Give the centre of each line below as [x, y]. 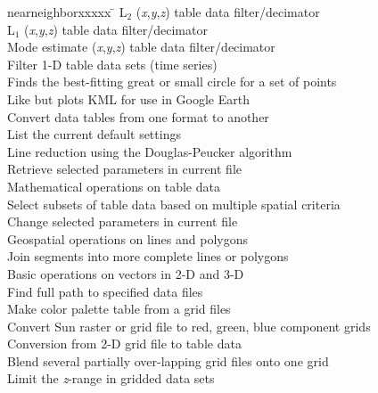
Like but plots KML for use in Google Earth [128, 98]
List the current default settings [94, 134]
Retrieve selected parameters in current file [125, 169]
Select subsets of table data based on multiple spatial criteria [174, 204]
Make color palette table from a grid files [119, 309]
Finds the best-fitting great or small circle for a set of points [172, 82]
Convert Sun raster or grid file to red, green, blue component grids [189, 326]
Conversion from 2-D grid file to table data [124, 344]
